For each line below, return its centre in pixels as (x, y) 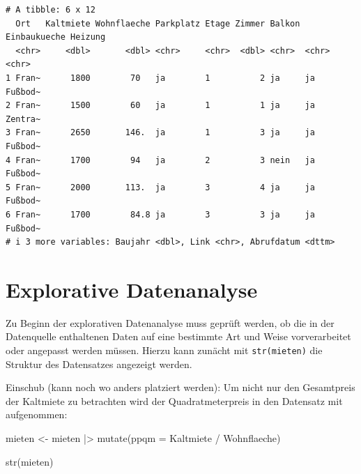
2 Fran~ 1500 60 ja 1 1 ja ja (160, 106)
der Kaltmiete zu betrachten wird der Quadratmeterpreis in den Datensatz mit (174, 400)
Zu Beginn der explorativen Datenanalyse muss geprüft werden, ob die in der (170, 322)
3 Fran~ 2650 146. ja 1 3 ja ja (160, 133)
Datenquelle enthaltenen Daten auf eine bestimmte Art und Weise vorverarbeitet (178, 336)
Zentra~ (23, 119)
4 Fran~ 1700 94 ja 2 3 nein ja (160, 160)
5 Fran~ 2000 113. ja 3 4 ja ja (160, 187)
